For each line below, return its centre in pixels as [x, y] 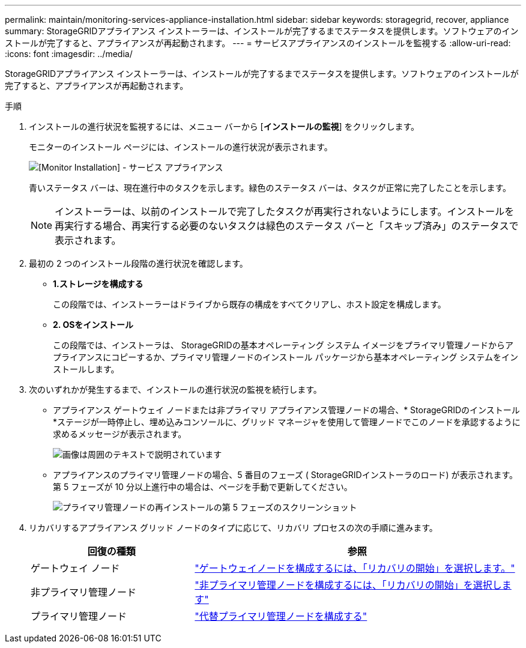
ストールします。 [86, 369]
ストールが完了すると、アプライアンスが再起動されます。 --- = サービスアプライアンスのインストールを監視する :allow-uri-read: [258, 43]
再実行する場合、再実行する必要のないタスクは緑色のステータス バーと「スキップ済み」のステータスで [287, 226]
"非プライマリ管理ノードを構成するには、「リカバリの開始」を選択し [348, 585]
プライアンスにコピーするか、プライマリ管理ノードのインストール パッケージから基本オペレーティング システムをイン [286, 357]
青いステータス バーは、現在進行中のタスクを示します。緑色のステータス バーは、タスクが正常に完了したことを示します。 [270, 188]
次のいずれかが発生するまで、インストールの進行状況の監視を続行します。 [175, 389]
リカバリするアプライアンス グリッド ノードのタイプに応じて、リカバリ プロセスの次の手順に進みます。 [233, 528]
